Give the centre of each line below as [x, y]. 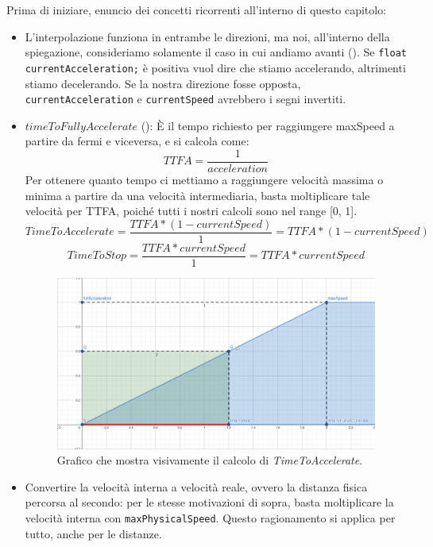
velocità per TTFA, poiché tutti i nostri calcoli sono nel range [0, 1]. [191, 211]
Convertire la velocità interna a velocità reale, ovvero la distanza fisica [196, 486]
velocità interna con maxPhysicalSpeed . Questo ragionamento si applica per [210, 518]
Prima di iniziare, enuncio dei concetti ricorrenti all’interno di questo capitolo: [197, 10]
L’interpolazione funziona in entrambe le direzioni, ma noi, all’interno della [207, 36]
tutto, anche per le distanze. [93, 533]
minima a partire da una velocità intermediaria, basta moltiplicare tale [197, 195]
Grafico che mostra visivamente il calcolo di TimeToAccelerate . [210, 460]
